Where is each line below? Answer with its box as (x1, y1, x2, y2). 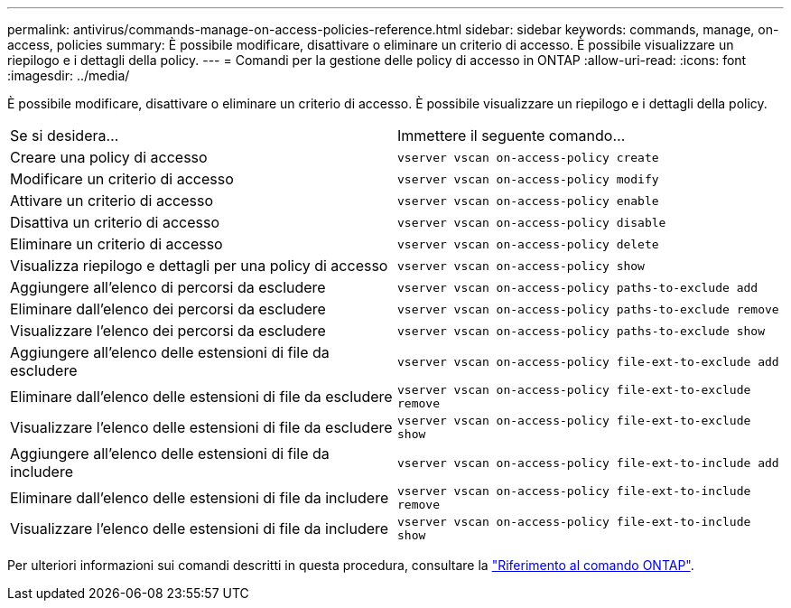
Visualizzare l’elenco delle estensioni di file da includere (10, 519, 389, 538)
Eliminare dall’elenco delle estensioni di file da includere (10, 489, 389, 507)
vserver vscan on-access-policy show (397, 258, 645, 273)
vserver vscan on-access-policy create (397, 150, 659, 164)
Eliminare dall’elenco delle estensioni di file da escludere (10, 388, 393, 406)
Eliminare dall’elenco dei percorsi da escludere (10, 300, 326, 318)
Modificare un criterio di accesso (10, 170, 234, 188)
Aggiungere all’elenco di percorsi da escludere (10, 278, 326, 296)
